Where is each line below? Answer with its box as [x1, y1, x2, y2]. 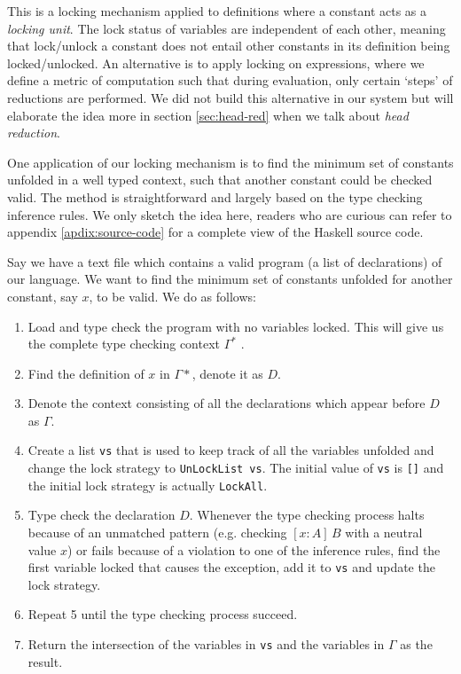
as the [400, 635, 433, 654]
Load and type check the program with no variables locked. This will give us [27, 317, 444, 335]
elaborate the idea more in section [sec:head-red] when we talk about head [7, 106, 409, 124]
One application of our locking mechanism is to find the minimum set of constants [7, 153, 454, 171]
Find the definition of [27, 364, 145, 382]
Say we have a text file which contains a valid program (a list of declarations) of [7, 252, 442, 270]
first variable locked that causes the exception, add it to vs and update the [27, 558, 435, 576]
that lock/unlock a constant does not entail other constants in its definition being [7, 36, 450, 55]
